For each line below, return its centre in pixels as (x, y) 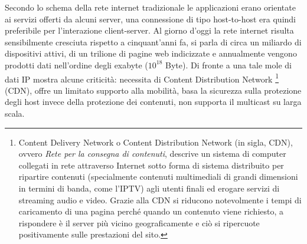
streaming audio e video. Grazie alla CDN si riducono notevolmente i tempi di (160, 200)
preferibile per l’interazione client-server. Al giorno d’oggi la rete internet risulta (149, 30)
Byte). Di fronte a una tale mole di (228, 65)
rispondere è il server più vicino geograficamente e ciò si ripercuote (139, 222)
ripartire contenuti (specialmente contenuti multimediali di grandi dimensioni (158, 177)
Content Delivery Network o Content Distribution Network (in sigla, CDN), (156, 142)
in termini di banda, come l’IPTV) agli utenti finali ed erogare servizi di (149, 188)
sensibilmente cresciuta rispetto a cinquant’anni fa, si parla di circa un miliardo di (153, 42)
